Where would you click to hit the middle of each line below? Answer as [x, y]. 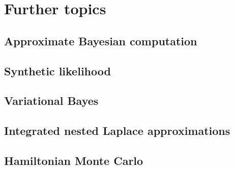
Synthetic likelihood [57, 71]
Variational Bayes [51, 101]
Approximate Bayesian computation [101, 40]
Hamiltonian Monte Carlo [74, 160]
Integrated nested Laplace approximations [117, 131]
